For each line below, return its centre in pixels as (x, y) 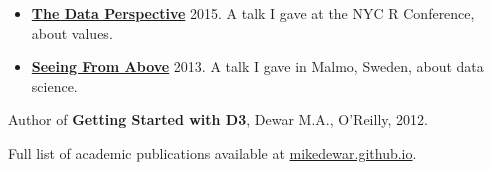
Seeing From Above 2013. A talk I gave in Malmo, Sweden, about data (257, 66)
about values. (72, 32)
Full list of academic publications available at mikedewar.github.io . (212, 152)
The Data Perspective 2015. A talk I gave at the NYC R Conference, (253, 13)
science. (54, 85)
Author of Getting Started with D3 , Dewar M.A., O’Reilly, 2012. (218, 119)
